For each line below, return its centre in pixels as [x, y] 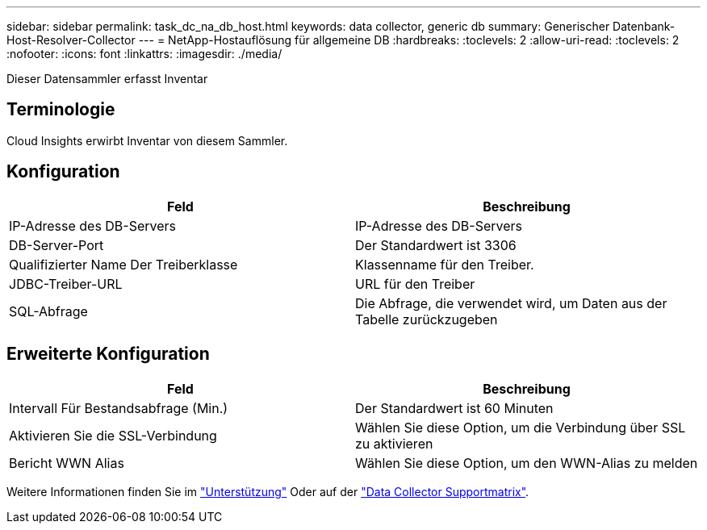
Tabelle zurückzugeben [427, 319]
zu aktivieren [394, 443]
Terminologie [61, 110]
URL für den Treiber [415, 284]
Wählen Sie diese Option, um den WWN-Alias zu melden [527, 463]
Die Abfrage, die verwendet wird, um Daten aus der [511, 303]
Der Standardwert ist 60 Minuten [454, 408]
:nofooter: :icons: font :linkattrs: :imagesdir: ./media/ [144, 54]
